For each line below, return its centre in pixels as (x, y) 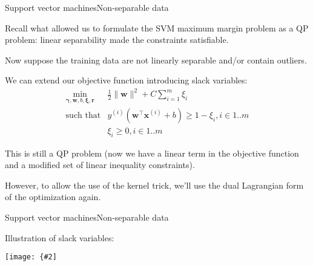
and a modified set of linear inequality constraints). (100, 165)
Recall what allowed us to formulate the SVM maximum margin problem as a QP (157, 28)
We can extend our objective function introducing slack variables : (126, 80)
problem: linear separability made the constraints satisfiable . (117, 40)
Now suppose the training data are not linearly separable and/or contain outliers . (156, 60)
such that (83, 115)
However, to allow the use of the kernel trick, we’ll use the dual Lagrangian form (154, 185)
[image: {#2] (31, 257)
